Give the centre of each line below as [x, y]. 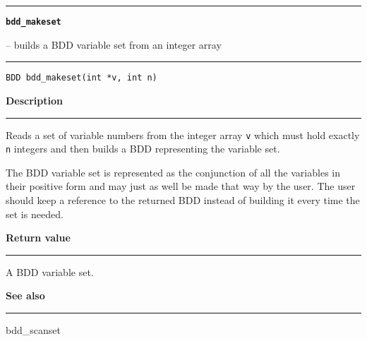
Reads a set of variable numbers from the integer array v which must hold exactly [183, 134]
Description [35, 100]
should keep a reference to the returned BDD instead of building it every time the [183, 200]
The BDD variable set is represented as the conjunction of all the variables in [173, 172]
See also [25, 295]
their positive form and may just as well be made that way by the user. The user [181, 186]
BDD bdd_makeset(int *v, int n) [82, 78]
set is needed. [35, 214]
